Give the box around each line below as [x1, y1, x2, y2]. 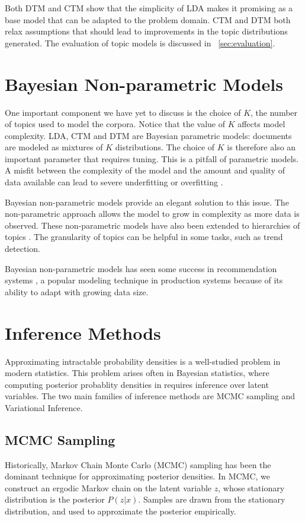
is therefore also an [227, 141, 296, 153]
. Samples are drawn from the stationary [138, 493, 285, 506]
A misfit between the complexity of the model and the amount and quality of [5, 164, 285, 176]
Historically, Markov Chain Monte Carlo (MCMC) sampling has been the [5, 458, 271, 471]
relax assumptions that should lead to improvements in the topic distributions [5, 25, 288, 37]
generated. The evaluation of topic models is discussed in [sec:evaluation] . [5, 36, 275, 49]
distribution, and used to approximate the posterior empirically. [5, 505, 236, 517]
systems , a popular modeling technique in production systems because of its [5, 274, 283, 286]
